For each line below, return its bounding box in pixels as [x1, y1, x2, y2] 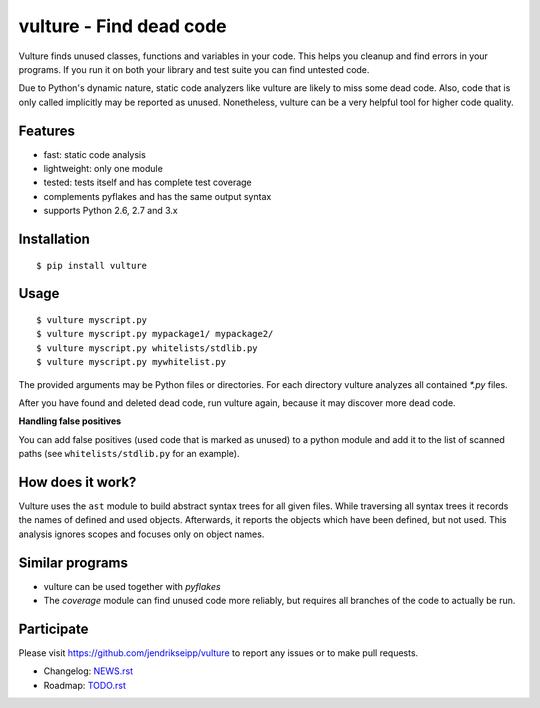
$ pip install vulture [36, 260, 148, 271]
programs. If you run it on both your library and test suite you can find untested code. [18, 63, 370, 75]
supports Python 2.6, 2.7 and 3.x [43, 205, 179, 217]
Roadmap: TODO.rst [43, 679, 127, 691]
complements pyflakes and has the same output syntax [43, 190, 272, 202]
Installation [18, 231, 90, 247]
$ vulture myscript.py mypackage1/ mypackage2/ [36, 328, 274, 340]
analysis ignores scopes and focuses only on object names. [18, 528, 265, 540]
